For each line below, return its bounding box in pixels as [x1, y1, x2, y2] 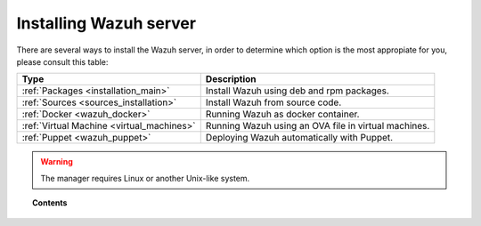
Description [205, 73, 257, 85]
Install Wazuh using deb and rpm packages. [205, 85, 389, 97]
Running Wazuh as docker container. [205, 108, 360, 120]
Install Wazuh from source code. [205, 96, 342, 109]
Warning [40, 157, 73, 167]
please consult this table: [16, 56, 109, 67]
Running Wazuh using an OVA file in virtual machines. [205, 120, 430, 133]
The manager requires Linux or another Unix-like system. [40, 173, 250, 183]
